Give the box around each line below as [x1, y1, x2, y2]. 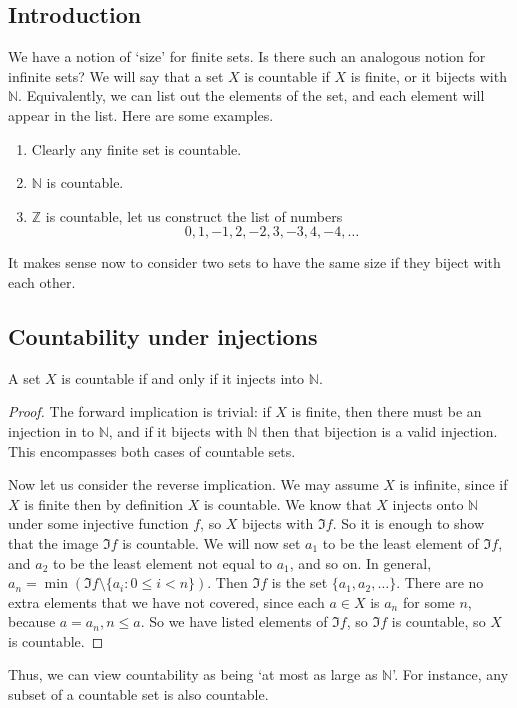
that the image [8, 532, 99, 553]
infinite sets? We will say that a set [8, 65, 224, 86]
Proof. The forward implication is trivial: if [8, 401, 271, 422]
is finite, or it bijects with [350, 65, 507, 86]
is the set [271, 572, 328, 593]
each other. [8, 271, 76, 292]
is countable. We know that [203, 493, 372, 514]
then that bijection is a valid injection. [262, 420, 498, 441]
